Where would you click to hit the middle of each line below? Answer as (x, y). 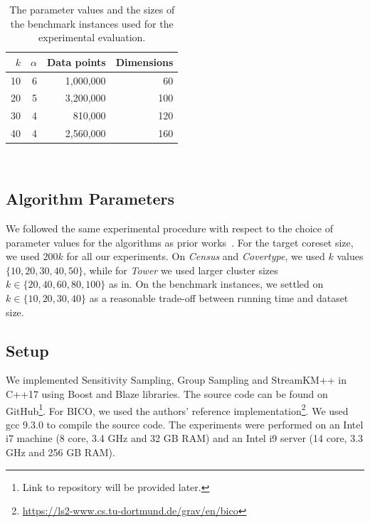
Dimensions (144, 61)
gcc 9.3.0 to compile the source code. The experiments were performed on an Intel (185, 424)
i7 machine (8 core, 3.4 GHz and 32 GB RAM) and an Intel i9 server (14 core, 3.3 (185, 438)
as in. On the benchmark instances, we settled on (216, 284)
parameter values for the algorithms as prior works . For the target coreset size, (180, 242)
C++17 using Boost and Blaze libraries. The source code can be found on (167, 394)
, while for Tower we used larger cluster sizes (180, 270)
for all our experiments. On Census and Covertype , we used (196, 256)
